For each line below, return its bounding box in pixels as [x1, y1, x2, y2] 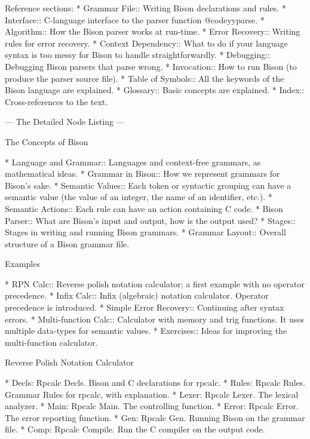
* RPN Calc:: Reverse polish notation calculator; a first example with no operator [5, 277, 305, 290]
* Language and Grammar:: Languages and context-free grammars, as [5, 155, 261, 168]
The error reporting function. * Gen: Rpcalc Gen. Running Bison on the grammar [5, 411, 305, 423]
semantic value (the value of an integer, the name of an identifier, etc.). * [5, 191, 272, 203]
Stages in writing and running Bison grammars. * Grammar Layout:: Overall [5, 226, 286, 238]
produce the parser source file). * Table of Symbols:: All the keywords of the [5, 72, 284, 84]
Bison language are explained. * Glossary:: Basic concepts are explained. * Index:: [5, 84, 305, 96]
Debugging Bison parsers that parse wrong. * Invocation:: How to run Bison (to [5, 60, 297, 72]
